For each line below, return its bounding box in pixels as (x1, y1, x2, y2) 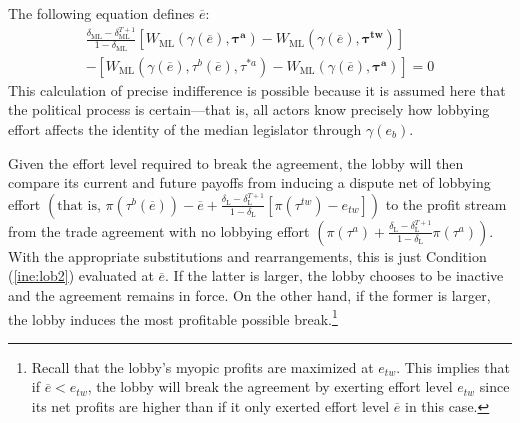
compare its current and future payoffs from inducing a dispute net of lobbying (8, 172, 491, 193)
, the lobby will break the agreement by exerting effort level (87, 376, 453, 397)
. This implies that (396, 356, 510, 377)
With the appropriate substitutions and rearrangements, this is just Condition (8, 245, 487, 266)
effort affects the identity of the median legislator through (8, 118, 362, 139)
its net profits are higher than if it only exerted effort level (31, 395, 390, 416)
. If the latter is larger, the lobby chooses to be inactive (165, 265, 504, 286)
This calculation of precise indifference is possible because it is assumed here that (8, 79, 506, 100)
